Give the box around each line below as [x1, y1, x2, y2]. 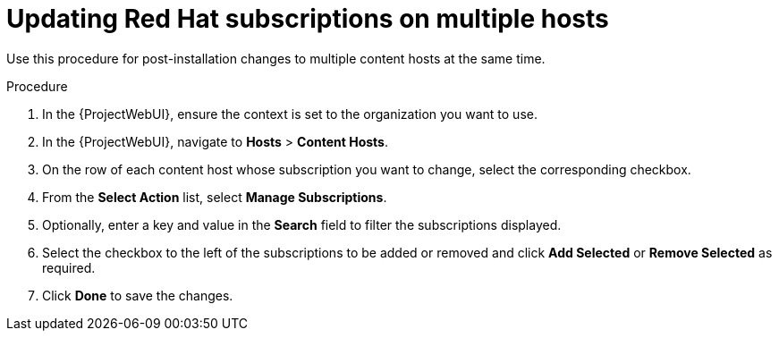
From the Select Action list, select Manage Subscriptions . [42, 189, 387, 205]
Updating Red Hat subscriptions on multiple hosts [6, 4, 609, 34]
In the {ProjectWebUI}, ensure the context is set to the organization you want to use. [42, 106, 538, 122]
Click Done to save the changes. [42, 287, 233, 303]
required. [42, 259, 96, 275]
